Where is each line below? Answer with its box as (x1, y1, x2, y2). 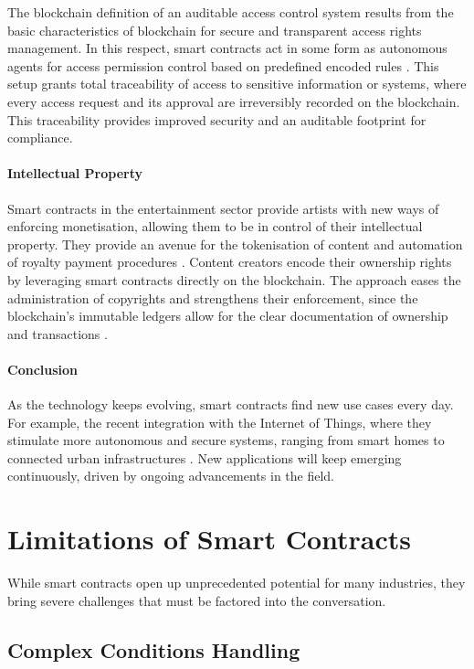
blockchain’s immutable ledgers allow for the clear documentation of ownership (7, 306, 448, 325)
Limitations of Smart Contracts (7, 520, 411, 557)
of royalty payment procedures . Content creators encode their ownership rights (7, 252, 452, 271)
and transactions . (7, 324, 108, 343)
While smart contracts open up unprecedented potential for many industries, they (7, 573, 466, 592)
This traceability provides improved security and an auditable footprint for (7, 110, 427, 129)
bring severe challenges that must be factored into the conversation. (7, 590, 386, 610)
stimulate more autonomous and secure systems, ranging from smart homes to (7, 430, 445, 450)
